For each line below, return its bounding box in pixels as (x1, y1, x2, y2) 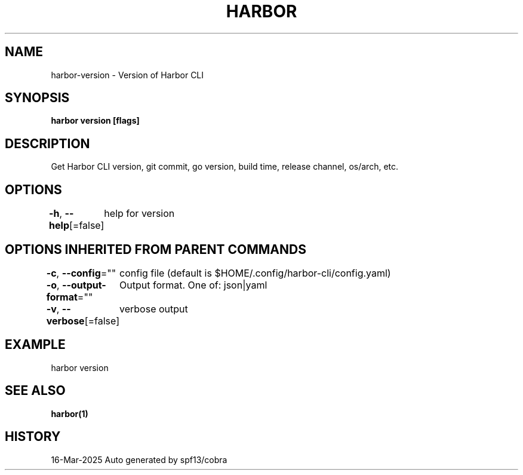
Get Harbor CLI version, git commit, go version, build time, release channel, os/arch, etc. (51, 161, 399, 172)
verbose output (119, 302, 188, 315)
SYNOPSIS (5, 90, 70, 106)
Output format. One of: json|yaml (119, 278, 267, 291)
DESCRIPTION (5, 136, 90, 151)
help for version (104, 207, 175, 220)
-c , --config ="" (46, 266, 116, 279)
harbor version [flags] (51, 115, 140, 126)
